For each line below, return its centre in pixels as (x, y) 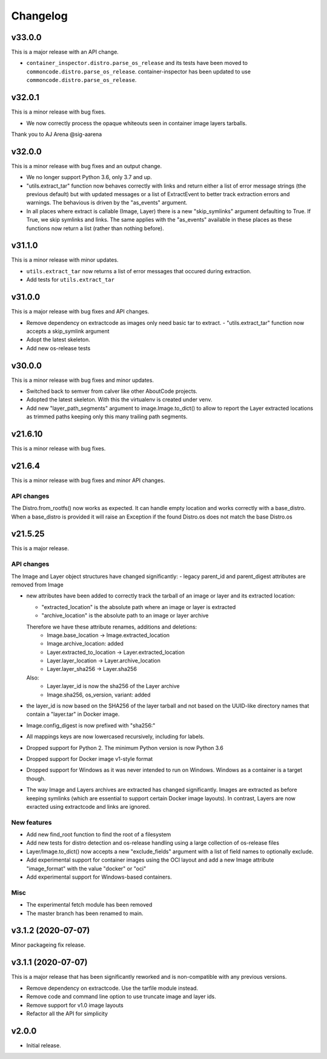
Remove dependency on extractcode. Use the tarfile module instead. (112, 988)
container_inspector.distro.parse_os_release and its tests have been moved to (137, 63)
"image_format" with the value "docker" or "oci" (86, 868)
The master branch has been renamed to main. (85, 913)
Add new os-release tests (58, 348)
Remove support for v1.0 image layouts (75, 1005)
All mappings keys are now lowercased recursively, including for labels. (115, 737)
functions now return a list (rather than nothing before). (95, 228)
